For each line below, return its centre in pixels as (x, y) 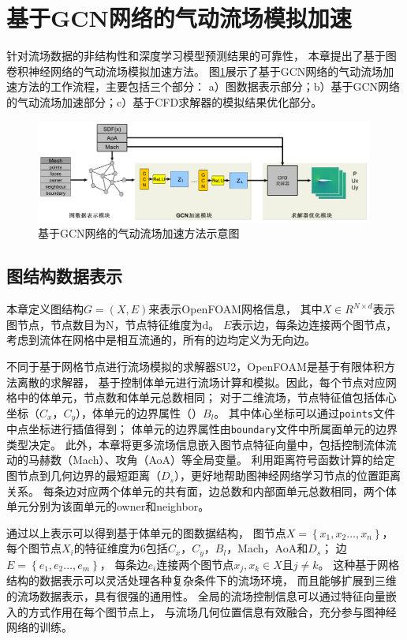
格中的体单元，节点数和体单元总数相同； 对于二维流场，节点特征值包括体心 (202, 397)
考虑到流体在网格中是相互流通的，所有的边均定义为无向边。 (161, 340)
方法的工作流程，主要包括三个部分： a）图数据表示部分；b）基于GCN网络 (209, 86)
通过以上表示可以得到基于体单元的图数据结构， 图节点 (146, 532)
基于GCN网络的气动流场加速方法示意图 (139, 233)
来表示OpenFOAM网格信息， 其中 (235, 309)
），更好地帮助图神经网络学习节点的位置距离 (287, 475)
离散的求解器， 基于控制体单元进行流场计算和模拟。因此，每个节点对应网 (207, 382)
